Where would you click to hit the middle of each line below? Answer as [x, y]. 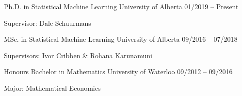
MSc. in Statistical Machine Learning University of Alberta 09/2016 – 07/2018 [121, 39]
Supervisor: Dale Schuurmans [48, 23]
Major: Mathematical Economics [52, 88]
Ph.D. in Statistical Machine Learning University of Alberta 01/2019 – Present [121, 6]
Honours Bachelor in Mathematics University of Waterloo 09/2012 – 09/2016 [118, 72]
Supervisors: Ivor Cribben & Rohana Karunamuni [78, 55]
